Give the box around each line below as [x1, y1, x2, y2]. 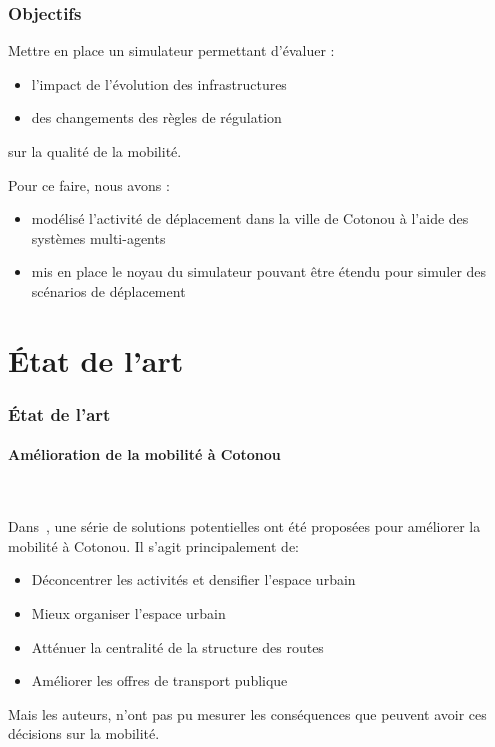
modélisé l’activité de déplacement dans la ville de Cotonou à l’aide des [31, 208, 469, 229]
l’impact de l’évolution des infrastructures [31, 73, 287, 94]
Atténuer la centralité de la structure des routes [31, 636, 324, 657]
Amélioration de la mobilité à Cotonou [8, 444, 281, 465]
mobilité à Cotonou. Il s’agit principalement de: [8, 535, 300, 556]
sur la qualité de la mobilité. [8, 141, 182, 161]
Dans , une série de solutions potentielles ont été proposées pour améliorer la [8, 516, 481, 537]
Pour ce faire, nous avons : [8, 174, 170, 195]
